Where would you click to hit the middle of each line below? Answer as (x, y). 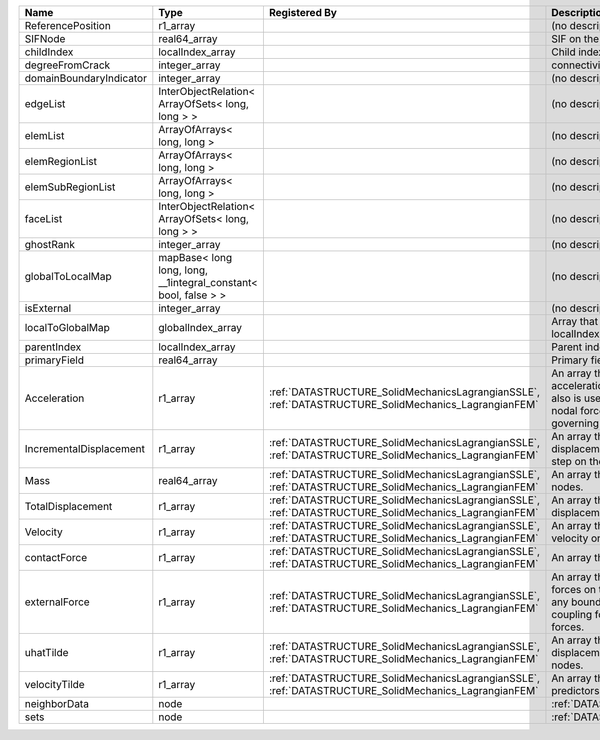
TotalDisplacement (68, 506)
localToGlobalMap (67, 327)
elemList (44, 135)
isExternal (48, 308)
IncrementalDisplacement (84, 448)
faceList (43, 218)
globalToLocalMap (68, 276)
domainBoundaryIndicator (85, 78)
